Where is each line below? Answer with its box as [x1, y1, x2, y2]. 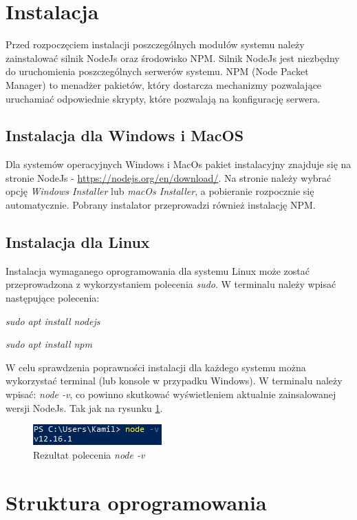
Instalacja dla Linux [6, 231, 150, 253]
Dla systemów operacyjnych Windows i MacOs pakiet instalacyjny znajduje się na [6, 157, 351, 171]
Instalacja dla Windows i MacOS [6, 125, 244, 146]
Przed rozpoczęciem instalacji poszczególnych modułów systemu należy [6, 37, 305, 52]
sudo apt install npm [6, 337, 92, 351]
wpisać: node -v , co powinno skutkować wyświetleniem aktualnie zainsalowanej [6, 387, 336, 402]
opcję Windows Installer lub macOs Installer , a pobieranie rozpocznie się [6, 184, 314, 198]
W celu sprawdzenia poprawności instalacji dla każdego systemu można [6, 360, 306, 374]
